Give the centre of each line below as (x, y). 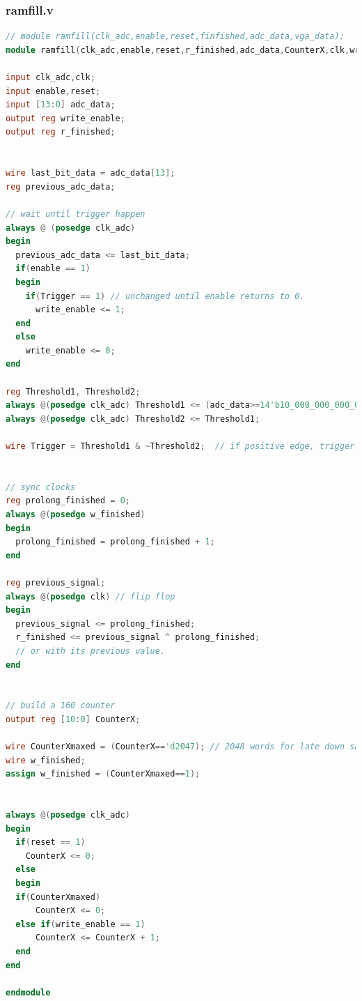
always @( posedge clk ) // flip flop (90, 596)
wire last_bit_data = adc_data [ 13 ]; (90, 173)
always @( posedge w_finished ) (76, 514)
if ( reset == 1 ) (50, 842)
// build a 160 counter (61, 706)
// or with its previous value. (90, 651)
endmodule (28, 992)
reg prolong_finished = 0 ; (68, 501)
